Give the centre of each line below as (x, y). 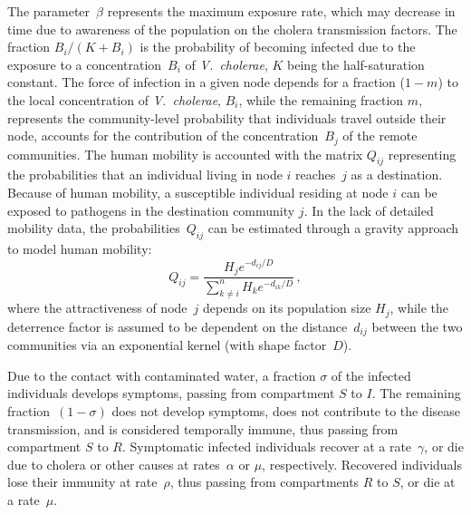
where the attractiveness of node (97, 308)
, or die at (428, 482)
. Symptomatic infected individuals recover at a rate (267, 447)
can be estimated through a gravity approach (333, 228)
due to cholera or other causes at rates (114, 464)
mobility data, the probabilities (94, 228)
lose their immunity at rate (82, 482)
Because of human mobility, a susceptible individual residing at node (198, 192)
